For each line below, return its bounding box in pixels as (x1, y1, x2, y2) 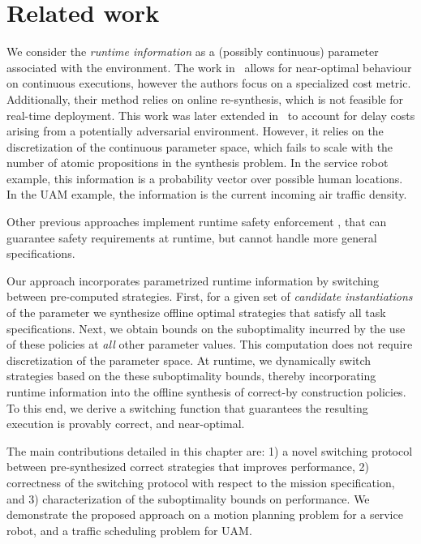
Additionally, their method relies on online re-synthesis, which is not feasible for (6, 90, 404, 107)
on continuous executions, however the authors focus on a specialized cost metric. (6, 75, 411, 92)
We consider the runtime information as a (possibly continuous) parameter (6, 43, 379, 60)
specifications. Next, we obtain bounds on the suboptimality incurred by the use (6, 319, 406, 336)
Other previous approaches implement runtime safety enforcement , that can (6, 213, 387, 230)
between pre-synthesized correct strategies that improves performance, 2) (6, 458, 370, 475)
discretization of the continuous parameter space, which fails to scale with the (6, 138, 393, 155)
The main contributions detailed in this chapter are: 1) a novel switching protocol (6, 442, 413, 459)
